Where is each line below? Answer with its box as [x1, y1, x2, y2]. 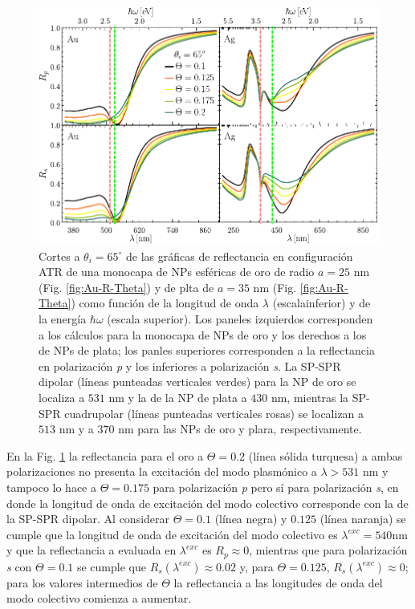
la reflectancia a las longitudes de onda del [173, 574, 383, 591]
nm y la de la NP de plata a [108, 388, 247, 405]
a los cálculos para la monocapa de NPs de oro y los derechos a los [39, 326, 367, 343]
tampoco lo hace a [6, 478, 96, 495]
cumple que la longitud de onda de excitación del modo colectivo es [6, 526, 338, 542]
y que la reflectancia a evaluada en [6, 542, 177, 558]
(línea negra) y [214, 510, 287, 527]
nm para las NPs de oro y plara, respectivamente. [118, 420, 362, 437]
